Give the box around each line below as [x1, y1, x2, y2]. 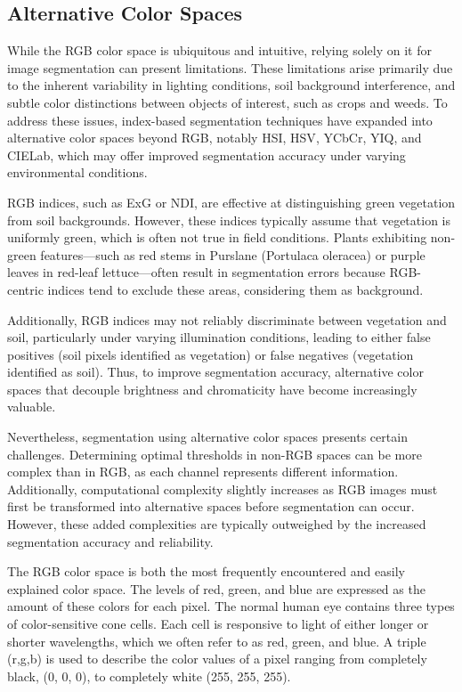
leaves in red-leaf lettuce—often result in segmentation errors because [7, 263, 385, 281]
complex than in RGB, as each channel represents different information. [7, 462, 399, 481]
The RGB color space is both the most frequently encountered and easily [7, 562, 405, 581]
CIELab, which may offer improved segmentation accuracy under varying [7, 145, 406, 164]
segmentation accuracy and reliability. [7, 532, 214, 550]
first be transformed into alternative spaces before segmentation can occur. [7, 497, 415, 516]
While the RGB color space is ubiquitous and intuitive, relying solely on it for [7, 41, 432, 60]
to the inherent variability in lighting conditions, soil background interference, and [7, 76, 456, 94]
